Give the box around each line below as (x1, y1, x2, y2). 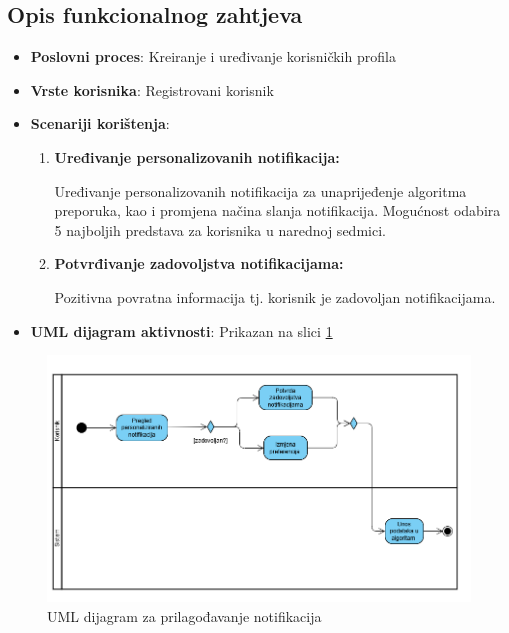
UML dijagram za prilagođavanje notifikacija (47, 605, 322, 626)
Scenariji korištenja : (30, 113, 170, 134)
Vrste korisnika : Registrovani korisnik (30, 79, 274, 100)
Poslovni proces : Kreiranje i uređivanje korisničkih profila (30, 46, 396, 67)
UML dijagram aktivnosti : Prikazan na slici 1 (30, 320, 333, 341)
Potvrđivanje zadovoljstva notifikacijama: (54, 253, 344, 274)
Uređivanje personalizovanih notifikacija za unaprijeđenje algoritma (54, 180, 467, 201)
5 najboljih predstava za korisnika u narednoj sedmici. (54, 219, 386, 240)
